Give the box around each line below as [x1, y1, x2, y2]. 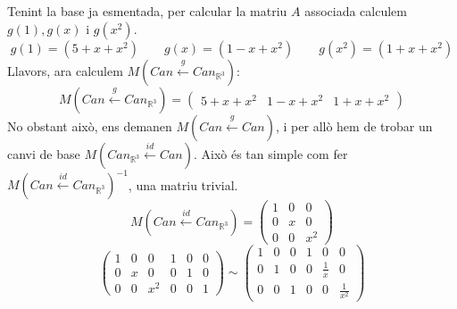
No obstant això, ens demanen [7, 116, 172, 135]
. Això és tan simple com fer [193, 144, 348, 163]
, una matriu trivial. [128, 175, 238, 194]
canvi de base [7, 144, 80, 163]
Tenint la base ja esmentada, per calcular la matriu [7, 2, 287, 20]
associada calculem [304, 2, 408, 20]
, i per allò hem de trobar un [275, 116, 433, 135]
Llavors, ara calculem [7, 61, 123, 79]
